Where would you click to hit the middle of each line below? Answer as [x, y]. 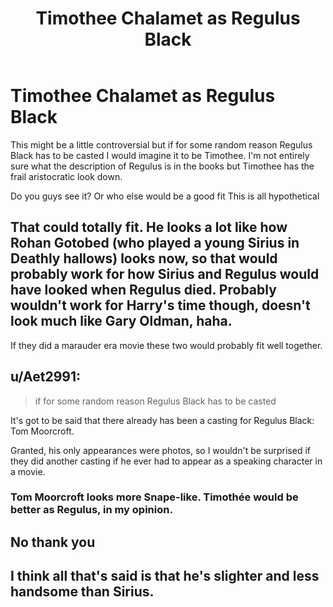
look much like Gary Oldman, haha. [121, 321]
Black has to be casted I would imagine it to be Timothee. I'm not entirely [160, 155]
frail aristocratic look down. [66, 176]
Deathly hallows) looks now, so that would [144, 258]
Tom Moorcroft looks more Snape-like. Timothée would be [154, 497]
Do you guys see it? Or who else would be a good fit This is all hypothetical [165, 196]
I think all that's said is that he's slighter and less [165, 576]
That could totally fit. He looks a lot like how [149, 227]
